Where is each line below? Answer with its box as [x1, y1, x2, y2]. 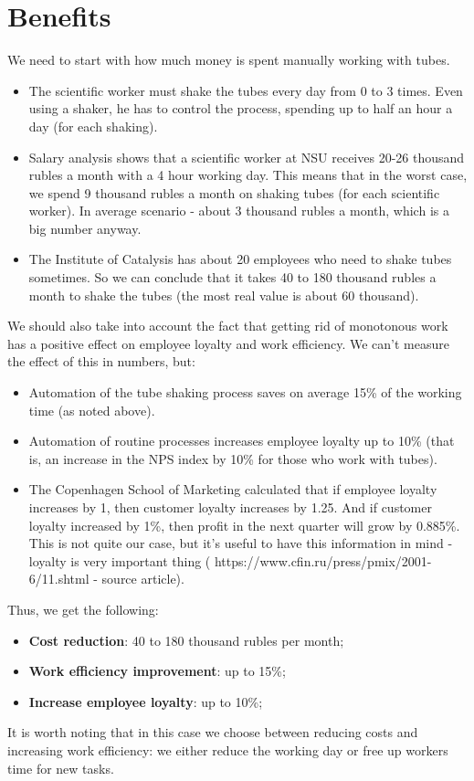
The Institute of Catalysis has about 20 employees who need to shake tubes [28, 249, 452, 269]
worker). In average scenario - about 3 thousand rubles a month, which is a [28, 201, 449, 220]
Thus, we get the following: [7, 599, 159, 618]
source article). [101, 569, 184, 588]
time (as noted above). [28, 400, 155, 419]
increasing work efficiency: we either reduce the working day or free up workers [7, 740, 448, 759]
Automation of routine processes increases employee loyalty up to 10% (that [28, 431, 455, 450]
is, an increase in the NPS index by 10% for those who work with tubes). [28, 449, 437, 468]
